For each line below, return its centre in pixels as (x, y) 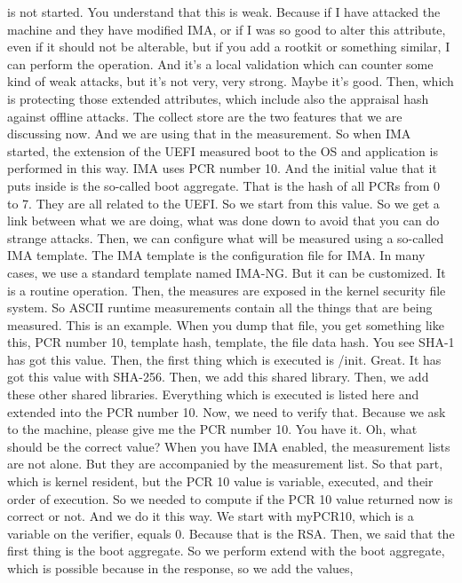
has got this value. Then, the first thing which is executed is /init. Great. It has (224, 359)
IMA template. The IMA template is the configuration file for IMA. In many (216, 255)
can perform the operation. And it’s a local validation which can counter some (220, 63)
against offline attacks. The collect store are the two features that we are (205, 116)
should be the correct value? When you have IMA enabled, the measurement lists (229, 446)
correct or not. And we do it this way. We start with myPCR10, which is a (211, 516)
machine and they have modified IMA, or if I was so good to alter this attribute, (227, 29)
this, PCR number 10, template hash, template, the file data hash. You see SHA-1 (231, 342)
